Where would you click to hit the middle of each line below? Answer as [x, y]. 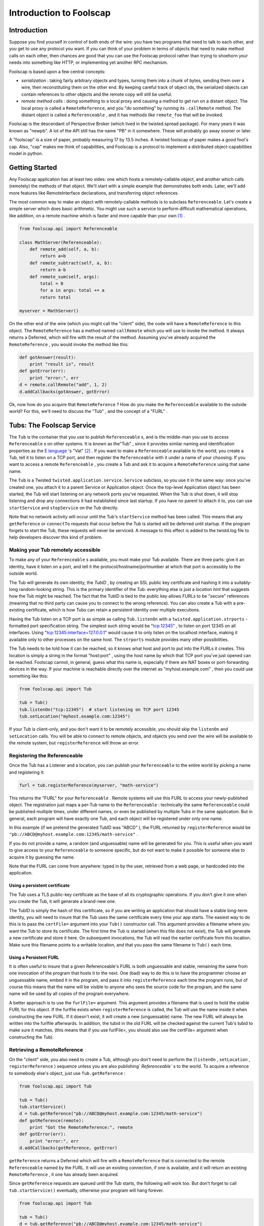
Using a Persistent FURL [34, 957]
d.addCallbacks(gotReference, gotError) [68, 1148]
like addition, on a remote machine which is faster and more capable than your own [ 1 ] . [97, 215]
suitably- [243, 582]
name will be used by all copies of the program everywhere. [69, 994]
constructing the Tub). [31, 1037]
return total [55, 297]
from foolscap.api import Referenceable [68, 229]
